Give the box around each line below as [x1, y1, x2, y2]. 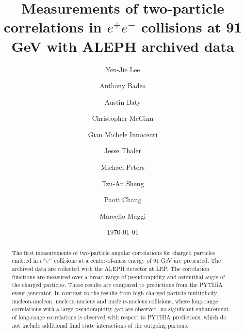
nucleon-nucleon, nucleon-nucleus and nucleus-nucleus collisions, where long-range [12, 297, 218, 305]
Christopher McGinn [92, 113, 154, 123]
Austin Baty [104, 96, 141, 107]
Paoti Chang [104, 194, 142, 205]
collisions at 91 [141, 17, 242, 37]
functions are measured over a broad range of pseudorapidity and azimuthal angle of [12, 272, 225, 281]
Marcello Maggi [99, 210, 146, 221]
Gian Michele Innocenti [88, 129, 158, 139]
